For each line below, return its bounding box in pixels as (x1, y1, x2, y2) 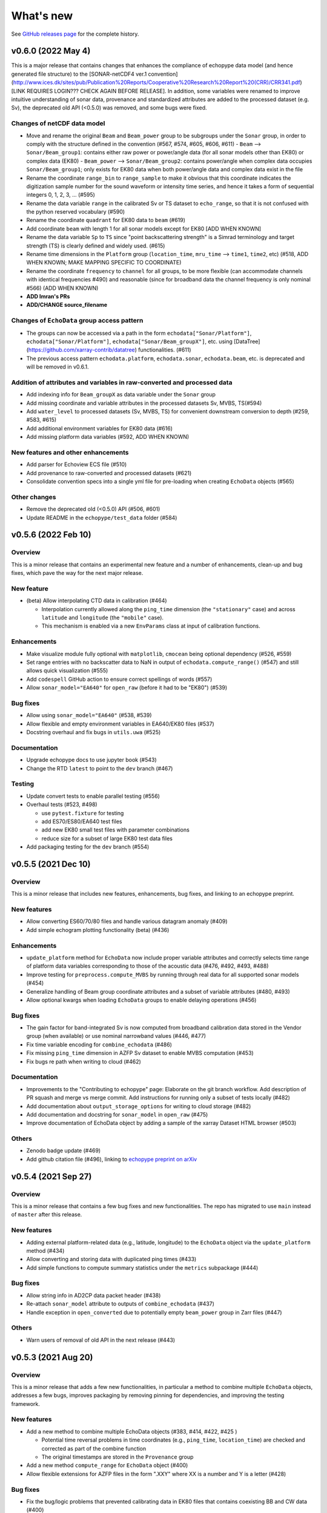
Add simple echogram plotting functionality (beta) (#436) (26, 926, 170, 933)
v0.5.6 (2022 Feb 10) (11, 530, 91, 540)
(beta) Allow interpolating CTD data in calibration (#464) (26, 597, 167, 605)
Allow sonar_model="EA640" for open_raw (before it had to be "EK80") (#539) (26, 684, 228, 691)
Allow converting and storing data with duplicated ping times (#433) (26, 1256, 197, 1263)
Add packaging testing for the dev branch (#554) (26, 843, 150, 850)
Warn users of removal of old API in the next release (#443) (26, 1336, 176, 1344)
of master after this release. (11, 1211, 82, 1218)
